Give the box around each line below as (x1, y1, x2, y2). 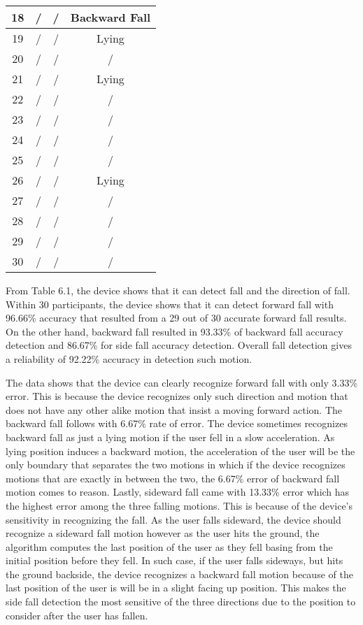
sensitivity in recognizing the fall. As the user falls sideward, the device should (6, 512, 341, 526)
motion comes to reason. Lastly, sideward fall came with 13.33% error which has (6, 484, 350, 499)
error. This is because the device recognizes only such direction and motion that (6, 389, 348, 403)
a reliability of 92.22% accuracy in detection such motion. (6, 351, 252, 366)
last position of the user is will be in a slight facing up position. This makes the (6, 580, 346, 595)
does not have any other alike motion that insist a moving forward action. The (6, 402, 343, 417)
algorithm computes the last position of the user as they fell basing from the (6, 539, 333, 554)
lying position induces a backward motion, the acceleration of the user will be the (6, 443, 355, 458)
